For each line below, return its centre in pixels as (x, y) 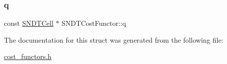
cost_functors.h (28, 56)
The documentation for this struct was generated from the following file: (114, 39)
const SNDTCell (29, 23)
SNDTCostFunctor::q (94, 23)
